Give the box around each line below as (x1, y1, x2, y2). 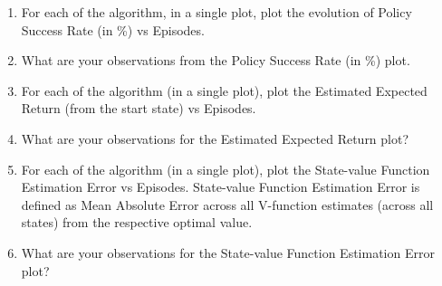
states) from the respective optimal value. (21, 213, 253, 232)
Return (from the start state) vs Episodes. (21, 99, 256, 118)
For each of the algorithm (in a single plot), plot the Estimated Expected (21, 81, 428, 100)
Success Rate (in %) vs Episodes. (21, 20, 205, 39)
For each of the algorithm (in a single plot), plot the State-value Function (21, 159, 430, 178)
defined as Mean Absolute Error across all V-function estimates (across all (21, 195, 434, 214)
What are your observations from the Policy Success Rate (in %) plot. (21, 51, 410, 70)
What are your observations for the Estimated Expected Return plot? (21, 129, 409, 148)
